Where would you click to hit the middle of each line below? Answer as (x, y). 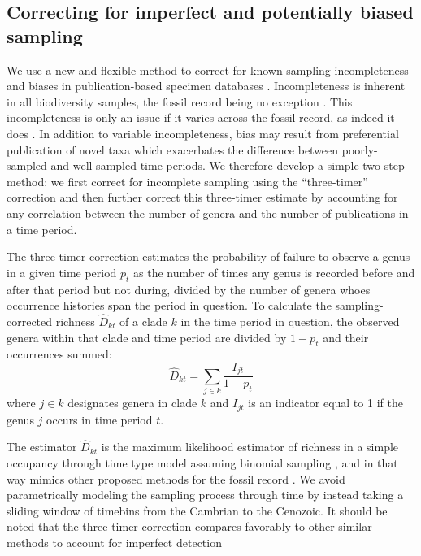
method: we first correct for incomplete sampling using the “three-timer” (187, 181)
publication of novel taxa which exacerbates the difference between (173, 149)
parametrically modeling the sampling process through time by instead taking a (205, 495)
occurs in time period (100, 419)
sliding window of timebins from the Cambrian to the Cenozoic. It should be (197, 510)
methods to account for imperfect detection (114, 542)
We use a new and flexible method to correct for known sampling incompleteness (208, 69)
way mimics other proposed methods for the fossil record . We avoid (176, 478)
